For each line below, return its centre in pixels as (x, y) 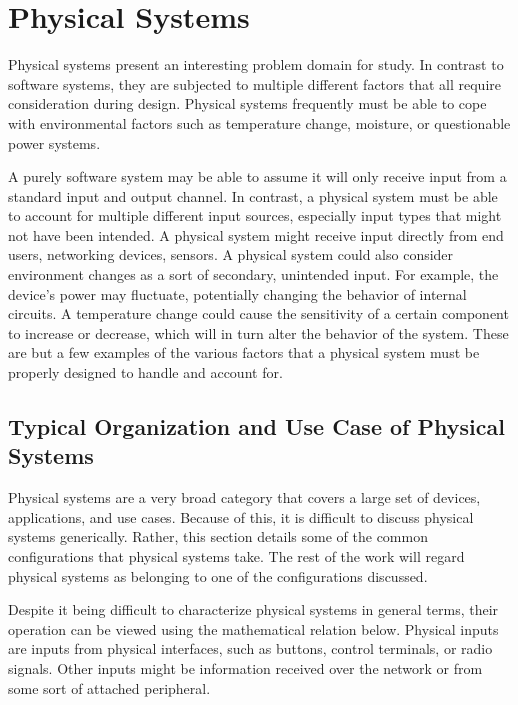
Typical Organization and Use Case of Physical (256, 426)
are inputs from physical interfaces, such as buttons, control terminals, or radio (250, 648)
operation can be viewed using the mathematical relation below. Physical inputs (253, 628)
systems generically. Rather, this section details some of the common (218, 536)
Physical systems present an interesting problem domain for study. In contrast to (256, 64)
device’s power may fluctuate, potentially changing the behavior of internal (237, 293)
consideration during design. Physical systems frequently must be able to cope (247, 103)
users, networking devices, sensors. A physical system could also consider (231, 254)
